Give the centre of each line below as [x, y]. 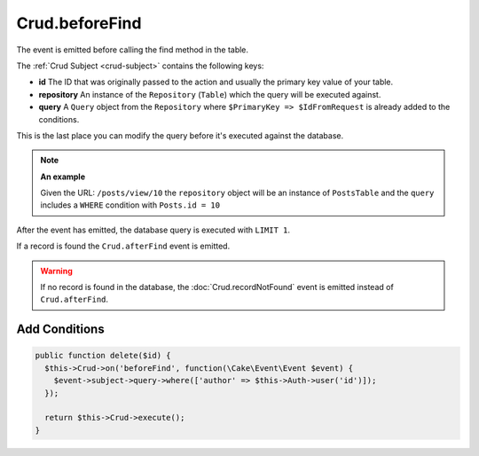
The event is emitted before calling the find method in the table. [132, 50]
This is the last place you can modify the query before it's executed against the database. [180, 135]
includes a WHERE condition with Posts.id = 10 [130, 205]
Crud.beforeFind [79, 23]
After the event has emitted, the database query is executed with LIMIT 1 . [153, 230]
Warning [56, 271]
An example [63, 177]
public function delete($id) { [103, 356]
